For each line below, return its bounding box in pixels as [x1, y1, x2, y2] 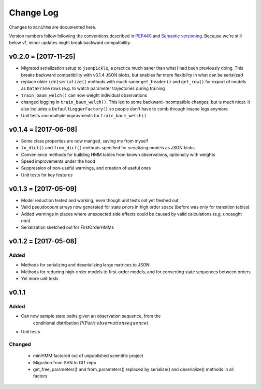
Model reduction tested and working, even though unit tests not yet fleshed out [21, 197, 179, 203]
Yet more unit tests [21, 276, 59, 281]
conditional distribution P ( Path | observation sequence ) [33, 320, 148, 326]
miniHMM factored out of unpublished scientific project [33, 353, 144, 358]
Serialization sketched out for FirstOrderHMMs [21, 224, 114, 230]
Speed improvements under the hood [21, 158, 96, 164]
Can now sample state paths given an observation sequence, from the [21, 313, 161, 319]
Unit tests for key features [21, 172, 73, 178]
